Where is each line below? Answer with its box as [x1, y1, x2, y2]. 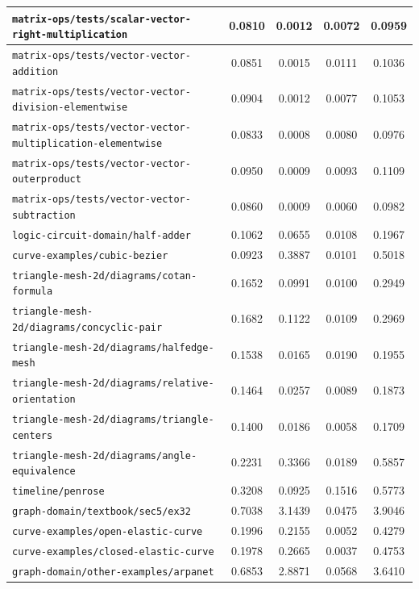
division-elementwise [12, 102, 128, 114]
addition [12, 65, 59, 77]
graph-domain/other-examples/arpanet [12, 566, 214, 578]
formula [12, 286, 53, 298]
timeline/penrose [12, 486, 105, 498]
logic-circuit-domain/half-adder [12, 229, 191, 241]
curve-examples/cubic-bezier [12, 249, 168, 261]
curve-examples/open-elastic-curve [12, 525, 203, 537]
